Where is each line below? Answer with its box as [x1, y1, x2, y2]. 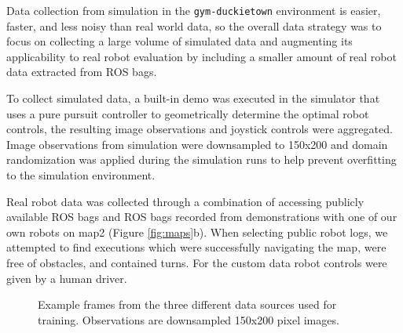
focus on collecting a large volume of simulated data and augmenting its [6, 33, 353, 49]
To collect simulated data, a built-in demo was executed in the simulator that [6, 90, 380, 107]
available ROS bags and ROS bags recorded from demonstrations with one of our [6, 208, 398, 225]
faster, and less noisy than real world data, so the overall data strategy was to [6, 17, 382, 34]
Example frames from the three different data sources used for [38, 296, 337, 313]
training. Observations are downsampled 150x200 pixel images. [38, 311, 339, 328]
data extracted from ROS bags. [6, 63, 157, 80]
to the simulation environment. [6, 167, 156, 183]
